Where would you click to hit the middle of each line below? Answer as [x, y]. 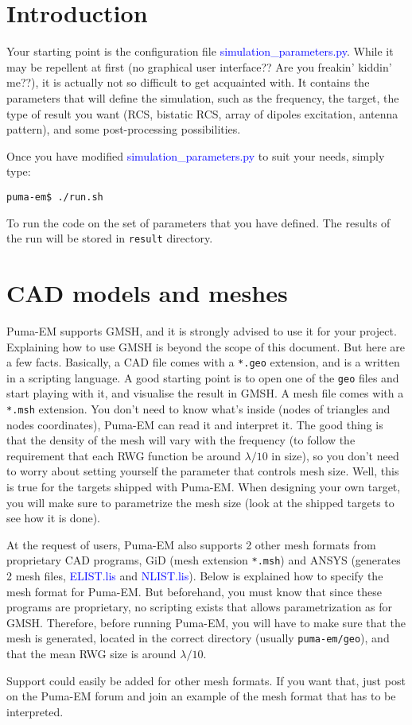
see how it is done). [53, 518]
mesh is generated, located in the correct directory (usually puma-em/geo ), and [198, 638]
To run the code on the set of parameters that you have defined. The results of [198, 222]
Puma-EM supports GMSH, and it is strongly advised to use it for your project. [202, 330]
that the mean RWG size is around [91, 654]
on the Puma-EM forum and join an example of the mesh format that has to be [201, 696]
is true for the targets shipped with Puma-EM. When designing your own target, [204, 487]
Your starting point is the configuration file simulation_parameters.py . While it [200, 51]
